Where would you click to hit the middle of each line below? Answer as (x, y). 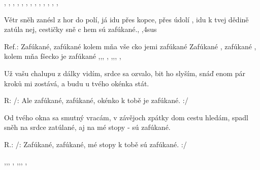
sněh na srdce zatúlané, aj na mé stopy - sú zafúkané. (87, 127)
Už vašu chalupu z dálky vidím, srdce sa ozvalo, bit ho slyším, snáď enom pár (125, 73)
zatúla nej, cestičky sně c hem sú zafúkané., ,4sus (80, 29)
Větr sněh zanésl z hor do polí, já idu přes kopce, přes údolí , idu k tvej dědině (126, 19)
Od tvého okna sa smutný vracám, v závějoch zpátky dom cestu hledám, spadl (126, 117)
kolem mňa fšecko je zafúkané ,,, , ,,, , (63, 56)
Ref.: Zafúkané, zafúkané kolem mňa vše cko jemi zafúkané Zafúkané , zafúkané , (130, 46)
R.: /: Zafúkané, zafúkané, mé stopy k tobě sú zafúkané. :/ (95, 144)
